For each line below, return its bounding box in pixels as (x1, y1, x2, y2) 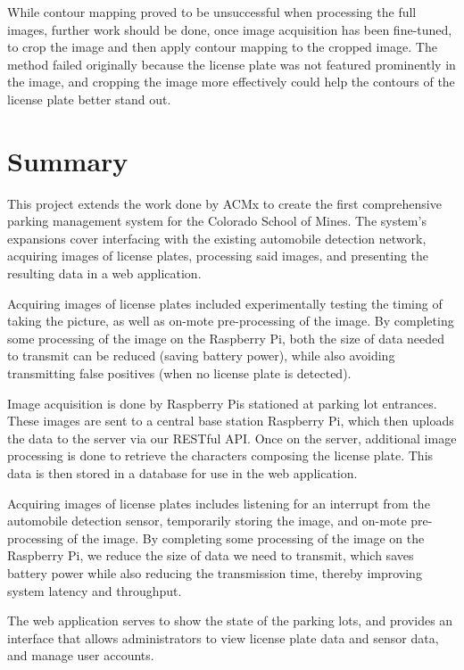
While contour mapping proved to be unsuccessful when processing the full (7, 3, 417, 21)
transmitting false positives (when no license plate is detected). (7, 364, 352, 383)
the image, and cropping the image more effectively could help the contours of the (7, 72, 455, 91)
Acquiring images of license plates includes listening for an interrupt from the (7, 493, 430, 512)
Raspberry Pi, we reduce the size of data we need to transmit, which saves (7, 546, 414, 565)
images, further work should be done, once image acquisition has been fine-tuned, (7, 20, 452, 38)
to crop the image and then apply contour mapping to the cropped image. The (7, 37, 437, 56)
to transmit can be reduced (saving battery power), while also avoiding (7, 346, 395, 365)
